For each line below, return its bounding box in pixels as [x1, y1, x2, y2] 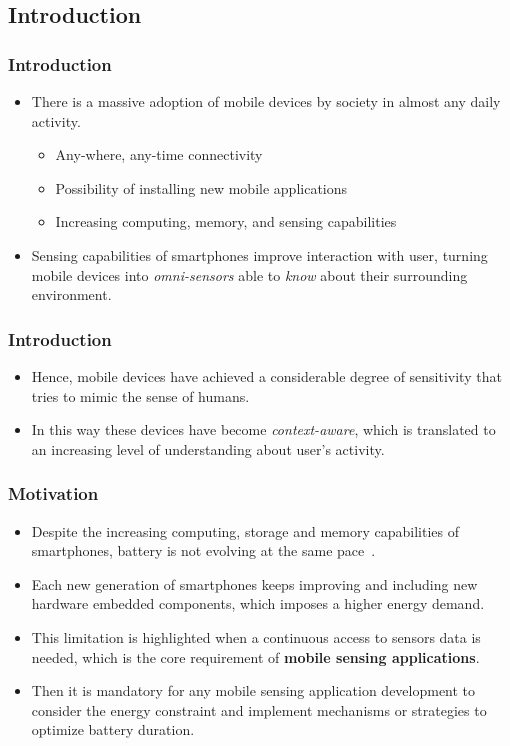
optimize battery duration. [31, 719, 195, 740]
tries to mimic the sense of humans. [31, 385, 250, 406]
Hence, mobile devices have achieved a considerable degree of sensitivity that [31, 365, 502, 386]
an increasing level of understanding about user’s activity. [31, 438, 385, 459]
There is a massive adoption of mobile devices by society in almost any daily [31, 91, 501, 111]
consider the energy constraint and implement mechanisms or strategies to [31, 699, 487, 720]
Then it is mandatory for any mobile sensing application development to [31, 680, 476, 701]
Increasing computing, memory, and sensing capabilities [55, 211, 397, 232]
